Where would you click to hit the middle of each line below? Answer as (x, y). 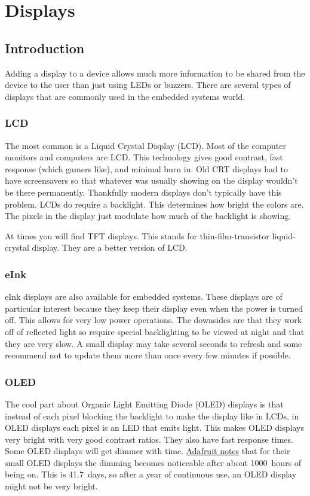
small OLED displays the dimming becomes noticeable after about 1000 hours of (153, 462)
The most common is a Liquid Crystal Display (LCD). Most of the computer (145, 145)
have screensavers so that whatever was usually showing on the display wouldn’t (151, 180)
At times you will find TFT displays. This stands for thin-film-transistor (137, 235)
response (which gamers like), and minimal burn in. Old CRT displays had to (146, 168)
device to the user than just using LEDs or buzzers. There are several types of (148, 85)
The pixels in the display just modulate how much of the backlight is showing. (148, 216)
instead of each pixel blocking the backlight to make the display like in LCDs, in (152, 416)
